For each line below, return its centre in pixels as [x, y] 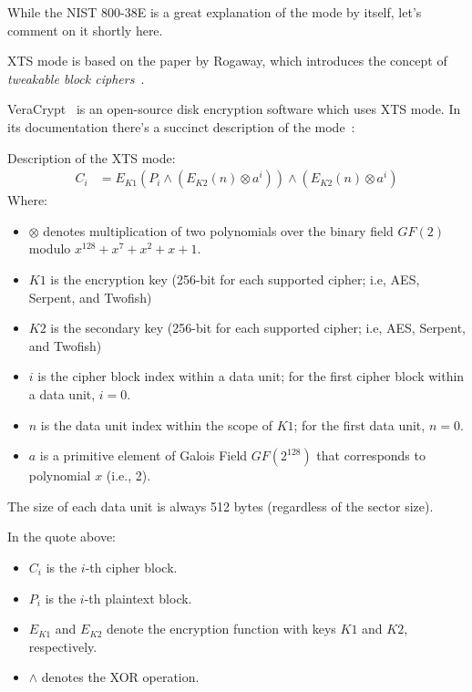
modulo [50, 248]
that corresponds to [371, 455]
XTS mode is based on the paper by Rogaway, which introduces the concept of [227, 61]
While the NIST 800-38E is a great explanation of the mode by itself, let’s [215, 12]
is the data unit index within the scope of [156, 424]
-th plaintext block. [138, 598]
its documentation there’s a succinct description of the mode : [181, 126]
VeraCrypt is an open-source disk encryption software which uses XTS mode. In [234, 109]
